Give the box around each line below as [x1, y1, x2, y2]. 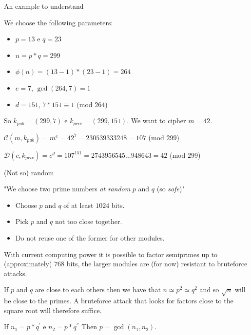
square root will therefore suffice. [4, 305, 102, 315]
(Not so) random [4, 167, 54, 177]
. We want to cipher [127, 115, 186, 126]
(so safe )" [156, 184, 185, 194]
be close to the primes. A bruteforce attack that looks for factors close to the [4, 296, 233, 306]
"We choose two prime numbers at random [4, 184, 131, 194]
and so [199, 284, 219, 295]
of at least [63, 200, 94, 210]
